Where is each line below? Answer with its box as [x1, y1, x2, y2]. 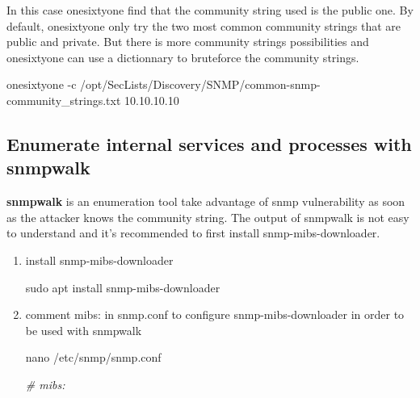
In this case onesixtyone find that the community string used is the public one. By [6, 2, 414, 18]
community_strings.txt [6, 91, 121, 108]
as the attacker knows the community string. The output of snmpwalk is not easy [6, 208, 409, 225]
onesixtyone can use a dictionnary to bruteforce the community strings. [6, 48, 359, 65]
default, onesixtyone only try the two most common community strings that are [6, 17, 401, 34]
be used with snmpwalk [25, 321, 142, 338]
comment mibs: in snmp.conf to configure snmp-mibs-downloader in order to [25, 306, 405, 323]
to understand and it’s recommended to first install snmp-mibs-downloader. [6, 224, 380, 241]
